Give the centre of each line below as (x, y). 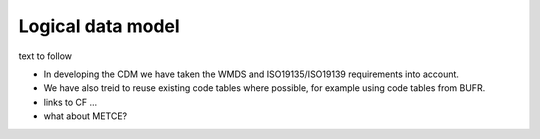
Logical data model (99, 26)
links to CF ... (70, 102)
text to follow (45, 56)
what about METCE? (85, 116)
